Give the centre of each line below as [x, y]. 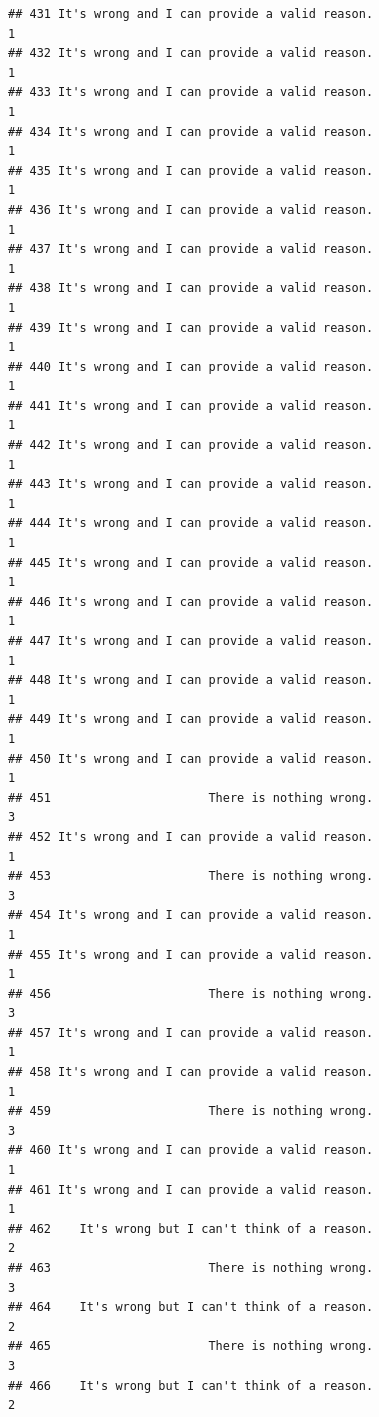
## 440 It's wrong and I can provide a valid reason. [191, 366]
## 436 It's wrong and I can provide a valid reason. [191, 209]
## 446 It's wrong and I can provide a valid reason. [191, 601]
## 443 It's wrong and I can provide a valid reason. [191, 484]
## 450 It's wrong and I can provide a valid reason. [191, 758]
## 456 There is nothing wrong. [191, 993]
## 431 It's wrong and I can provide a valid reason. [191, 14]
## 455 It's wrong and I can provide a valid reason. [191, 954]
